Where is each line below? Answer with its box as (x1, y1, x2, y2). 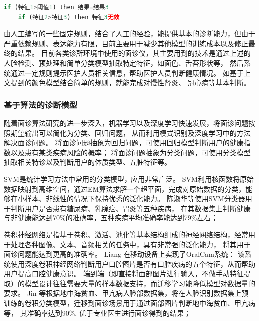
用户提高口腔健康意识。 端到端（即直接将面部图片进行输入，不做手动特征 (4, 268, 244, 279)
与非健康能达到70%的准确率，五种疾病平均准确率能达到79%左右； (4, 213, 218, 223)
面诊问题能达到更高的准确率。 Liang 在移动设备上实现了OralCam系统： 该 (4, 249, 245, 259)
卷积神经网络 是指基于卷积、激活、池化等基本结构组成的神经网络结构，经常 (4, 229, 248, 239)
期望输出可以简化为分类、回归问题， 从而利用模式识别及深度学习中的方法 (10, 127, 251, 138)
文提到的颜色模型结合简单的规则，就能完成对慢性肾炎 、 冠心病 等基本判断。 (4, 77, 251, 88)
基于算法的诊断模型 (4, 98, 78, 110)
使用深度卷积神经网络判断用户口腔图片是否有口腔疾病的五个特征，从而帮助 (10, 258, 255, 269)
